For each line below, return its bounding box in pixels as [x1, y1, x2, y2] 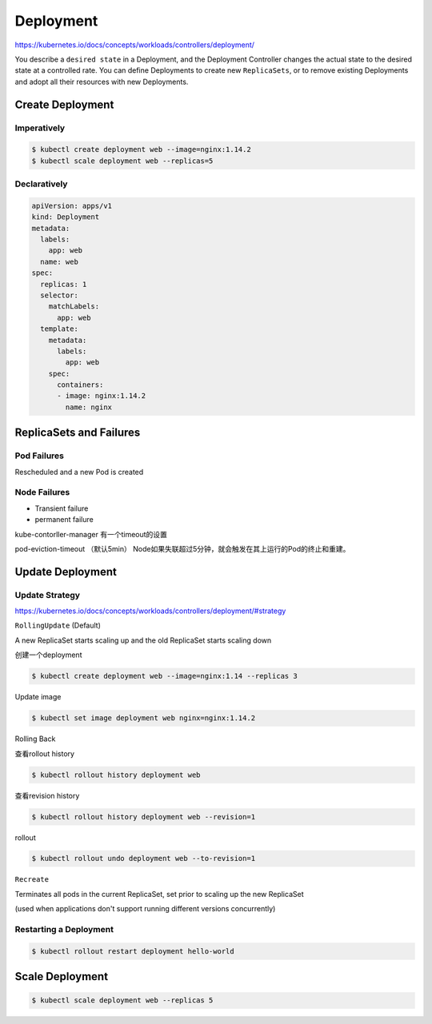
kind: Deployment [31, 213, 100, 221]
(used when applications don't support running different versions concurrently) [14, 904, 276, 914]
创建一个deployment [14, 650, 82, 659]
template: [40, 325, 79, 333]
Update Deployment [14, 564, 118, 579]
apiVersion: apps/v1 [31, 201, 112, 210]
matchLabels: [48, 302, 100, 311]
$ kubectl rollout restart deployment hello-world [31, 946, 235, 955]
